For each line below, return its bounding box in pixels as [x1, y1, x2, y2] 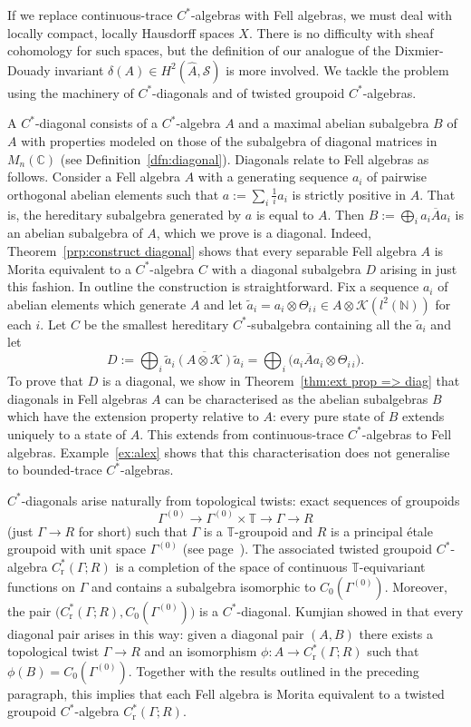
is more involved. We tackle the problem [226, 60, 449, 79]
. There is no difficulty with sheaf [248, 23, 434, 42]
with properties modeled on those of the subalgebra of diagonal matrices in [21, 131, 437, 150]
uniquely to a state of [7, 424, 127, 443]
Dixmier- [394, 41, 444, 60]
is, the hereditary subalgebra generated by [7, 204, 242, 223]
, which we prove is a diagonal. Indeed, [156, 223, 371, 242]
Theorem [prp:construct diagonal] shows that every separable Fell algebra [7, 241, 417, 260]
